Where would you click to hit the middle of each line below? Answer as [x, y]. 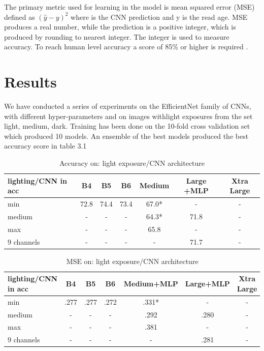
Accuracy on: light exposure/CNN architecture [132, 163]
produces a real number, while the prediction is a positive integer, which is [120, 27]
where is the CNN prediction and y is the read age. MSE [159, 17]
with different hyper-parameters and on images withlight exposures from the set [128, 116]
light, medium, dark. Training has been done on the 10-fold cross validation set [127, 126]
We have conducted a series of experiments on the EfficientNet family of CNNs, [128, 106]
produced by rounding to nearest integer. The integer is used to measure [117, 36]
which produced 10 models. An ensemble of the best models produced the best [126, 136]
